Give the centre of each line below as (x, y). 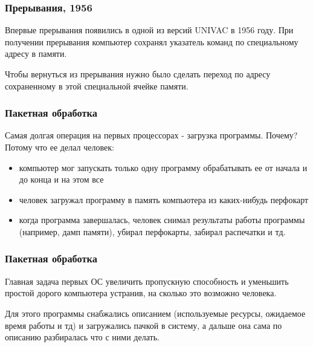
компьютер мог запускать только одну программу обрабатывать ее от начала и (163, 167)
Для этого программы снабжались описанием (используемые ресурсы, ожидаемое (155, 313)
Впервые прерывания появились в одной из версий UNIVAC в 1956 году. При (149, 30)
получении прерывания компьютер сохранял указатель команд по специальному (152, 41)
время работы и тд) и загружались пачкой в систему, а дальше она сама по (144, 325)
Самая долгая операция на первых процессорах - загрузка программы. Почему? (151, 135)
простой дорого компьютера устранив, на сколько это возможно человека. (141, 293)
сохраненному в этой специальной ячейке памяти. (97, 86)
